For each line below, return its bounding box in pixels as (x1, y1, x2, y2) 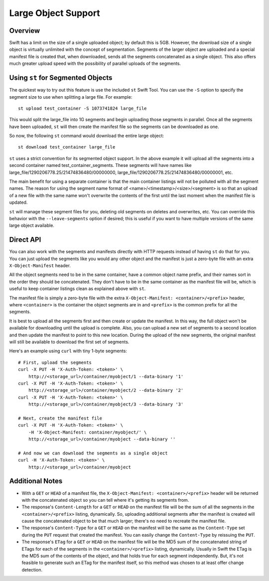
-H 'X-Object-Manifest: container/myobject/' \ (28, 429, 147, 435)
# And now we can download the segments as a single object (18, 450, 168, 456)
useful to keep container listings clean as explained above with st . (9, 286, 146, 291)
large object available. (9, 222, 55, 229)
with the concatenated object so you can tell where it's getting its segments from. (21, 497, 189, 503)
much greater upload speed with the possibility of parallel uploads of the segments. (9, 60, 181, 67)
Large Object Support (9, 7, 101, 18)
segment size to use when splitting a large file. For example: (9, 94, 133, 100)
